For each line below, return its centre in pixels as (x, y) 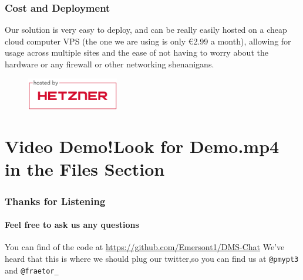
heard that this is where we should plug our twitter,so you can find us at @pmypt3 (152, 258)
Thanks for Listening (55, 201)
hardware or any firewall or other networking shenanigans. (110, 64)
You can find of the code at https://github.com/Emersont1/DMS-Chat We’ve (145, 247)
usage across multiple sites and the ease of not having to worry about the (137, 52)
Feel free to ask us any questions (72, 225)
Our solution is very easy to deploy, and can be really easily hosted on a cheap (146, 30)
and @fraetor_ (32, 270)
